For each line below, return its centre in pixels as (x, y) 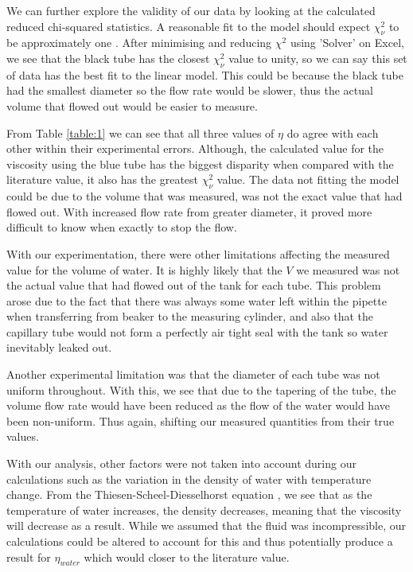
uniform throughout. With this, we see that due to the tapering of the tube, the (201, 389)
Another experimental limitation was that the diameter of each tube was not (193, 374)
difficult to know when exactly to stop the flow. (122, 227)
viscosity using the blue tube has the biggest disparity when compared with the (200, 163)
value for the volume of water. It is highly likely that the (144, 269)
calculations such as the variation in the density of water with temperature (189, 479)
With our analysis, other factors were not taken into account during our (181, 463)
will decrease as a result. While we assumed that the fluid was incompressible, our (206, 525)
